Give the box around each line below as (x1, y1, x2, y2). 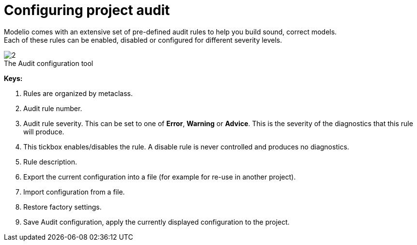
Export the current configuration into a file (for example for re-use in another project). (23, 172, 296, 181)
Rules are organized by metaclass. (23, 89, 133, 98)
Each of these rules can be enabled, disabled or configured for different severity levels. (4, 35, 282, 44)
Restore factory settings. (23, 202, 102, 211)
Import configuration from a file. (23, 187, 125, 196)
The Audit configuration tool (4, 59, 93, 67)
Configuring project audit (4, 2, 170, 18)
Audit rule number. (23, 104, 82, 113)
